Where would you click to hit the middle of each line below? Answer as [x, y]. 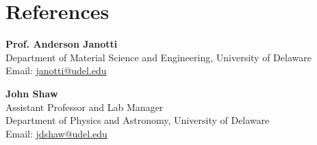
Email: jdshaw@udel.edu [56, 133]
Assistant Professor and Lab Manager [85, 107]
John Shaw [32, 93]
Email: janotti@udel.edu [56, 70]
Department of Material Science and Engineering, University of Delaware [158, 57]
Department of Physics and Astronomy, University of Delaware [138, 120]
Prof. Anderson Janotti [62, 44]
